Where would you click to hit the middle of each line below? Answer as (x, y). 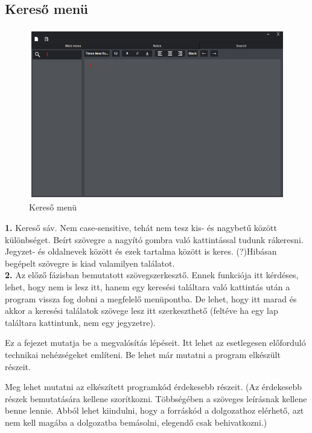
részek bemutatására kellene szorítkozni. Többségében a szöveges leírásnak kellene (156, 398)
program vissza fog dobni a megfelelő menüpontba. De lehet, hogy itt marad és (151, 298)
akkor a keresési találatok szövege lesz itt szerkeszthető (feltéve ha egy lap (142, 311)
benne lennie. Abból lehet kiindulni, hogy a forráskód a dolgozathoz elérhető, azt (154, 410)
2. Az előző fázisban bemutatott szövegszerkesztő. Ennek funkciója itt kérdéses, (152, 275)
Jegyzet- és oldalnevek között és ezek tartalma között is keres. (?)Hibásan (141, 251)
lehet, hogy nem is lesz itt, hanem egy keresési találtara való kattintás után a (148, 286)
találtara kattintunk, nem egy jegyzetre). (80, 322)
